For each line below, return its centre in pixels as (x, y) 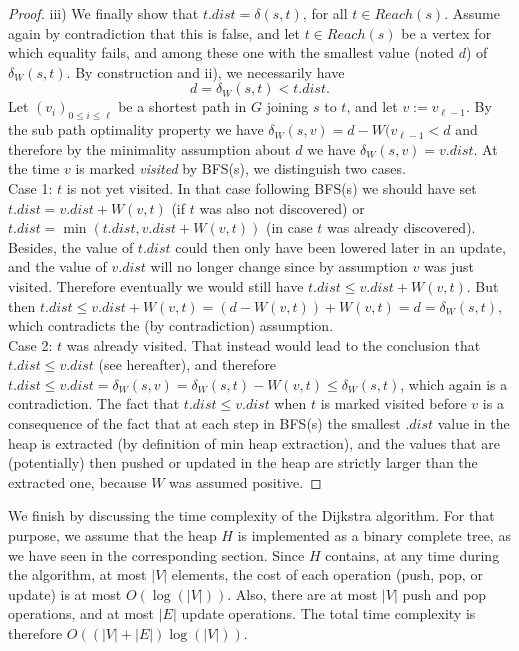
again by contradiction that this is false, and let (154, 32)
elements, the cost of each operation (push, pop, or (327, 574)
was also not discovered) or (282, 207)
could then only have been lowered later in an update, (340, 246)
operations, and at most (81, 613)
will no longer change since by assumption (279, 266)
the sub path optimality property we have (136, 129)
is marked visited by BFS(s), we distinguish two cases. (240, 168)
